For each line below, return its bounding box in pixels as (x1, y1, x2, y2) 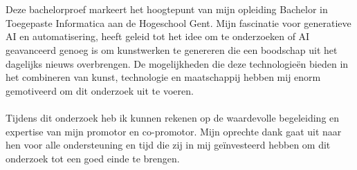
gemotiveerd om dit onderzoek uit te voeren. (6, 83, 194, 97)
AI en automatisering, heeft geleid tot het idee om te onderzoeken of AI (6, 29, 310, 44)
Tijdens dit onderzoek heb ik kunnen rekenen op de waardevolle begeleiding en (6, 110, 340, 124)
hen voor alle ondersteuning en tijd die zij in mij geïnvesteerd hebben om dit (6, 138, 331, 152)
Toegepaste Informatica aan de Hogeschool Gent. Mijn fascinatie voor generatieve (6, 15, 351, 30)
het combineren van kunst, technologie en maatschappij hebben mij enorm (6, 70, 321, 84)
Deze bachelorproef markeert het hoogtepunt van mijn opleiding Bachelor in (6, 2, 328, 17)
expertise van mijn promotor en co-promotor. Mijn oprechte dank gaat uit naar (6, 124, 342, 138)
